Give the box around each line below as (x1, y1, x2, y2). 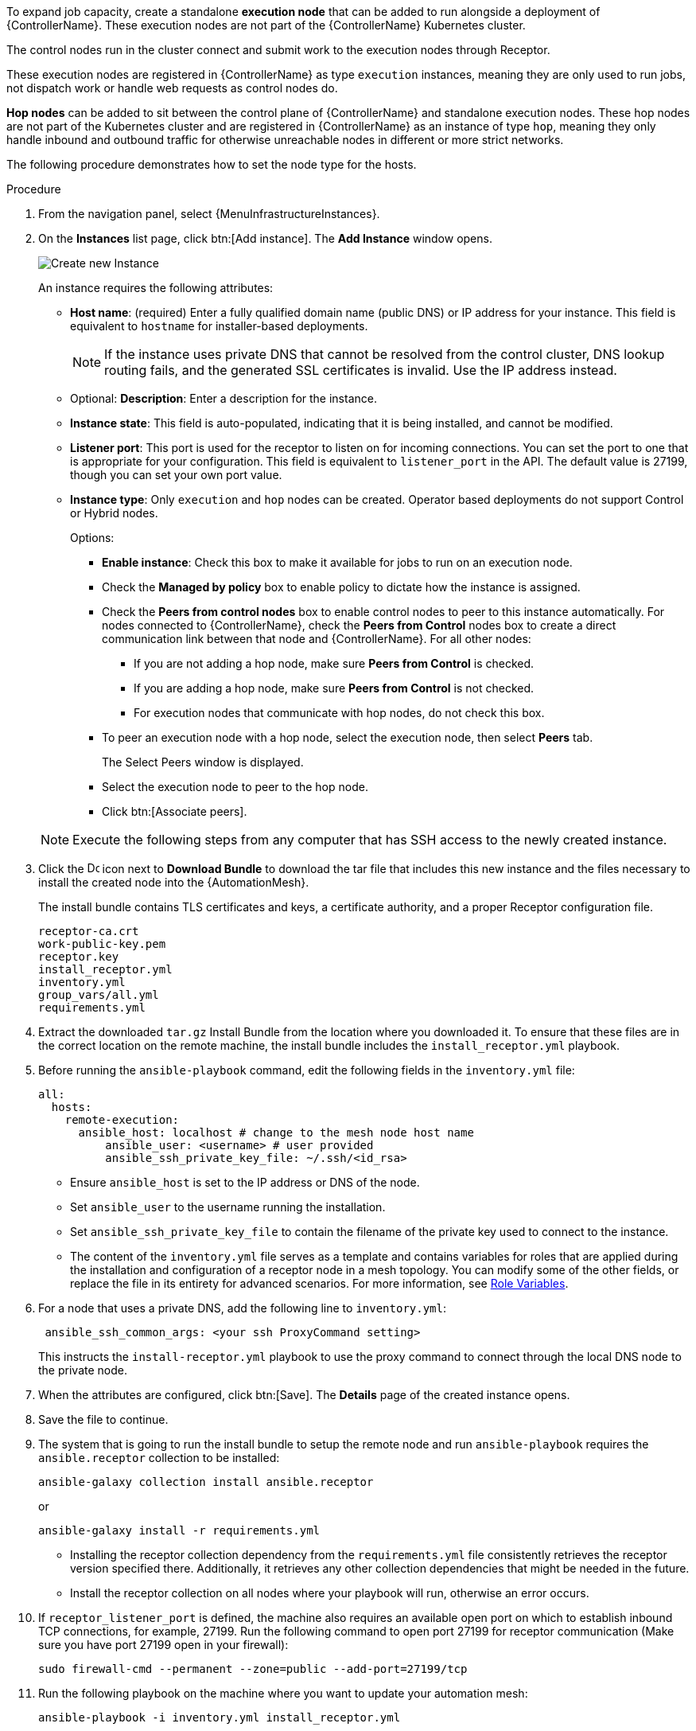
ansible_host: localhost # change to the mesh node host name (78, 1126, 474, 1139)
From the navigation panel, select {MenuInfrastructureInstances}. (38, 207, 380, 220)
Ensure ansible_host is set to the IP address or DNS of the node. (70, 1175, 420, 1189)
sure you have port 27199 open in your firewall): (38, 1638, 289, 1651)
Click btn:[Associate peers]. (102, 805, 247, 818)
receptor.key (38, 950, 119, 963)
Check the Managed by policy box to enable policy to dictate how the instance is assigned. (102, 580, 581, 594)
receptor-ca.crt (38, 925, 139, 938)
